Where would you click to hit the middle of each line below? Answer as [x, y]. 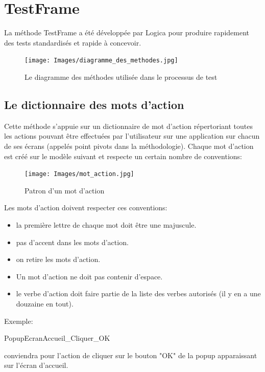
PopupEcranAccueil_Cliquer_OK [57, 338]
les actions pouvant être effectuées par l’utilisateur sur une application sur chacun [132, 136]
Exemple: [19, 321]
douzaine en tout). [45, 303]
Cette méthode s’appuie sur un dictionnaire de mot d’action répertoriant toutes [128, 126]
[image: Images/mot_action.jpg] [79, 174]
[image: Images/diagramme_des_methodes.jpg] [101, 61]
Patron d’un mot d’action [65, 190]
